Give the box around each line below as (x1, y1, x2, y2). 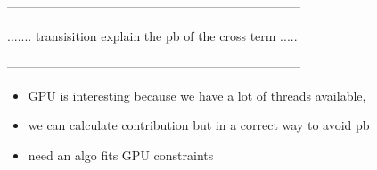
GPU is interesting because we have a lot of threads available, (28, 85, 366, 104)
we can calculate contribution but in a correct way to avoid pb (28, 116, 370, 134)
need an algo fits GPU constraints (28, 145, 214, 164)
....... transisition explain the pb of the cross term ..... (7, 26, 298, 45)
